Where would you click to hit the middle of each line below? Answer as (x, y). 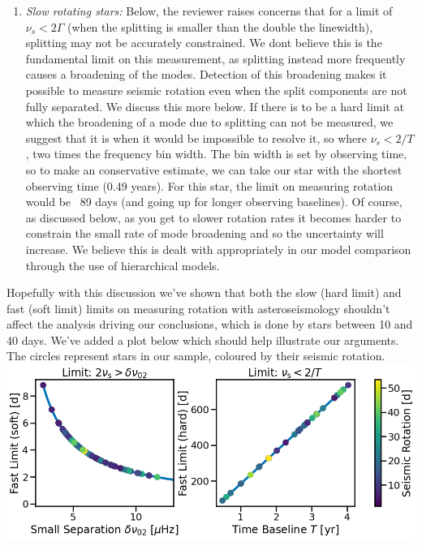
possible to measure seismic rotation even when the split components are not (216, 90)
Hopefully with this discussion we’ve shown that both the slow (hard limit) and (204, 292)
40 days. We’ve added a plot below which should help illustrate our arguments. (203, 340)
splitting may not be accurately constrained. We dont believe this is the (204, 43)
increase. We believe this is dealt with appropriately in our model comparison (218, 249)
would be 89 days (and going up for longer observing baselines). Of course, (214, 202)
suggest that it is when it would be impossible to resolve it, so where (196, 138)
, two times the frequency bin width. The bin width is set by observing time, (216, 154)
